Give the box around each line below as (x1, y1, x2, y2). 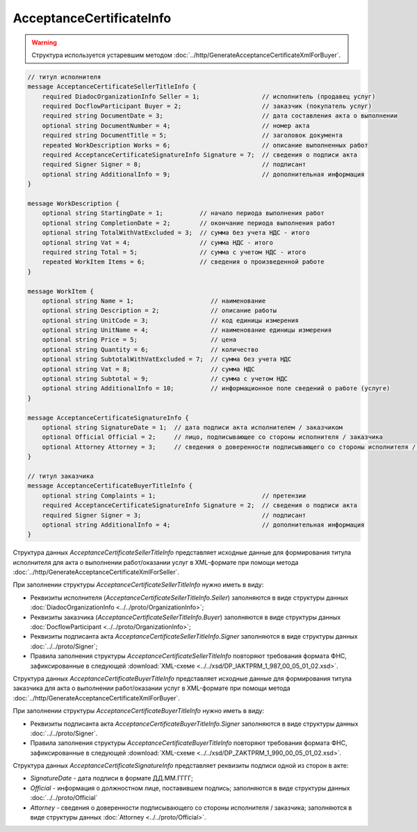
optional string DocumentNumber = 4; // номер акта (42, 122, 310, 129)
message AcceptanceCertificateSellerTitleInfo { (27, 83, 197, 90)
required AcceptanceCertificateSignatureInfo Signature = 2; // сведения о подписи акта (42, 502, 358, 509)
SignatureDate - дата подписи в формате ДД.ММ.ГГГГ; (30, 774, 194, 783)
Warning (31, 38, 57, 47)
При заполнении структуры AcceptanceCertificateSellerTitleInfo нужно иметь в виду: (13, 581, 264, 589)
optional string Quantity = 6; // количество (42, 345, 259, 353)
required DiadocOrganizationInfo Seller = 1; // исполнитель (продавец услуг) (42, 93, 376, 100)
